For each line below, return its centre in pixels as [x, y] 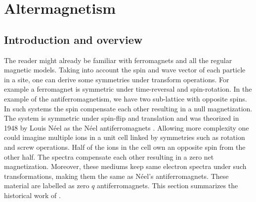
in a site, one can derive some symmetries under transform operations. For [117, 79]
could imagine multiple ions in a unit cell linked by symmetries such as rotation [125, 137]
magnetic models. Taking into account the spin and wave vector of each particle [125, 70]
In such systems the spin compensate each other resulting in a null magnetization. [128, 108]
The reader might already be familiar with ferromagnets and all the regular [118, 60]
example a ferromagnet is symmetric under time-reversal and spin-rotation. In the [128, 89]
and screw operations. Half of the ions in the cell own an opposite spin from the [125, 147]
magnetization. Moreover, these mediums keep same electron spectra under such [125, 166]
